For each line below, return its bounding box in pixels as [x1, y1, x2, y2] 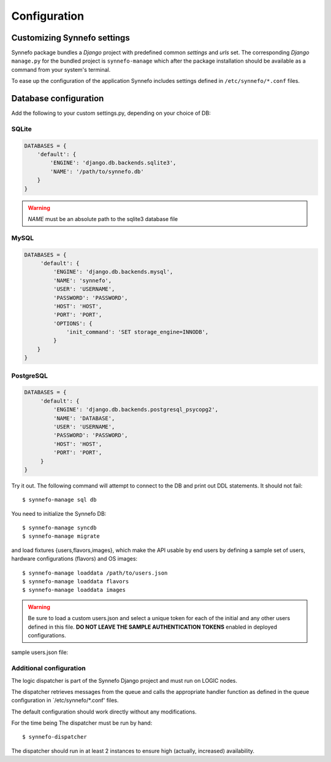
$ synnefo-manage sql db [22, 496, 97, 503]
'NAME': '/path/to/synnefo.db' [50, 168, 144, 175]
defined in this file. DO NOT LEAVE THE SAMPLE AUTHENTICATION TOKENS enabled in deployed [28, 623, 277, 631]
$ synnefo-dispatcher [22, 734, 87, 741]
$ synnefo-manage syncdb [22, 524, 97, 531]
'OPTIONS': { [53, 320, 93, 327]
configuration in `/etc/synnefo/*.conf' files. [11, 697, 119, 704]
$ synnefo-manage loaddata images [22, 586, 126, 594]
